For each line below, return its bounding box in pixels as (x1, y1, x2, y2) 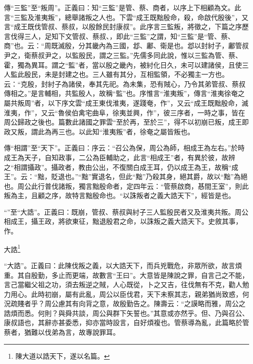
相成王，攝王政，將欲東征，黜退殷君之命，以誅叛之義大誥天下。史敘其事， (4, 216, 242, 226)
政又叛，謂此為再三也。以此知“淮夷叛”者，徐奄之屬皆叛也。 (4, 126, 195, 136)
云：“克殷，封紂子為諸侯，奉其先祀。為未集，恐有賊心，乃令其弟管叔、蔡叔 (4, 78, 246, 89)
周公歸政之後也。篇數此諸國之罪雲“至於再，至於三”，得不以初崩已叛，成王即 (4, 117, 249, 127)
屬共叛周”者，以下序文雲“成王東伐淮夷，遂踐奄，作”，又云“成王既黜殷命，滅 (4, 97, 249, 108)
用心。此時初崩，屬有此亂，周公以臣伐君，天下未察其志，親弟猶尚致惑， (10, 289, 242, 299)
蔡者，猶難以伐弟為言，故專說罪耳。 (4, 327, 120, 337)
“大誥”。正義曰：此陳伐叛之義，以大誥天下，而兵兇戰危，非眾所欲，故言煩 (4, 260, 242, 270)
